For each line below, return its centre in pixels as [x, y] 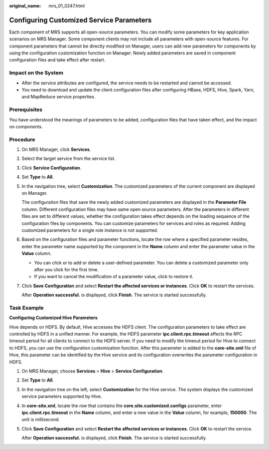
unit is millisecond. [41, 420]
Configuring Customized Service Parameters [80, 20]
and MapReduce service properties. [59, 97]
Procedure [22, 139]
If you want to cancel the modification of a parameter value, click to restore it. [114, 277]
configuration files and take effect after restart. [57, 60]
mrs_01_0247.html [67, 6]
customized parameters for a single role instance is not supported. [90, 230]
